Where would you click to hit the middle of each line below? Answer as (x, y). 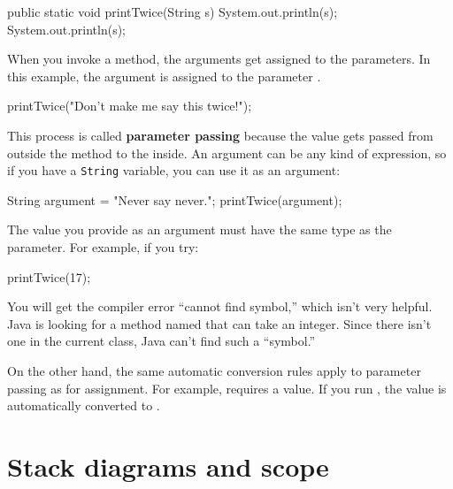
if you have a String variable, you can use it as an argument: (174, 170)
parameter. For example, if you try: (103, 247)
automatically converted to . (84, 405)
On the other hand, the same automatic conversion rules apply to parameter (214, 370)
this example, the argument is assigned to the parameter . (164, 76)
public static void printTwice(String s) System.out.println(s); (173, 11)
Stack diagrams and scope (168, 466)
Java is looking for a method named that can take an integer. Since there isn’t (219, 323)
